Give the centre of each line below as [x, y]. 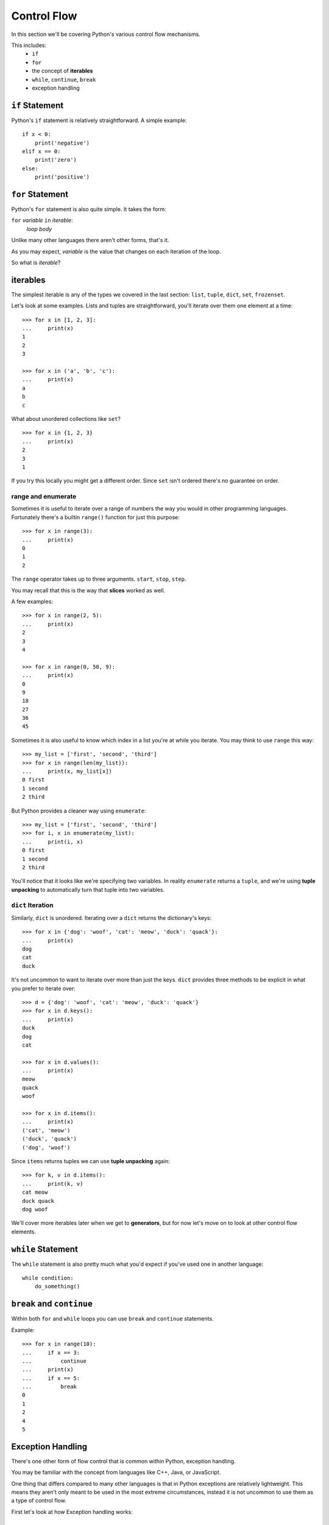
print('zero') [56, 160]
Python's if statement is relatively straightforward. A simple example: [99, 120]
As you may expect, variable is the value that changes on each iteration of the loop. [116, 251]
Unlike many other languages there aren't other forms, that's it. [90, 240]
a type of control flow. [39, 1501]
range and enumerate [44, 497]
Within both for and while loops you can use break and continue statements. [112, 1319]
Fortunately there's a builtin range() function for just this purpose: [95, 517]
